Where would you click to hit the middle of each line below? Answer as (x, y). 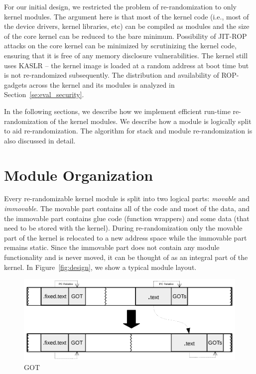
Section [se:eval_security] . (44, 94)
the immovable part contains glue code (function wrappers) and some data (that (127, 218)
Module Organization (79, 175)
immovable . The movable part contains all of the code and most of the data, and (127, 208)
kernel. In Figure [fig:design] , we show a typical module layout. (100, 267)
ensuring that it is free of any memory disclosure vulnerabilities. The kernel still (126, 55)
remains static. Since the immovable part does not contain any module (112, 247)
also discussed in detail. (40, 140)
